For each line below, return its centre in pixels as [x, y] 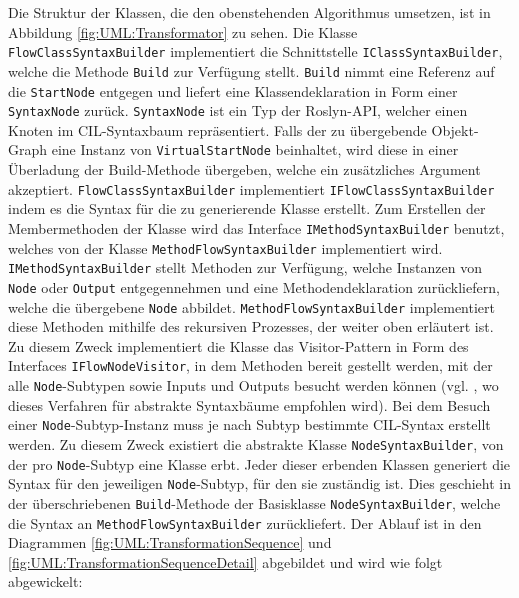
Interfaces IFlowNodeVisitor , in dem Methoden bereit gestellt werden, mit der [250, 365]
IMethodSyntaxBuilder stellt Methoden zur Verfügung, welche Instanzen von [245, 267]
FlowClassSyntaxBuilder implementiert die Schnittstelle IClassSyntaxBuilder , [255, 51]
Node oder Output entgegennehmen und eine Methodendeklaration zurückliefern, [254, 286]
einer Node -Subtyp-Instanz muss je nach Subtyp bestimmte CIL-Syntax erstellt [249, 424]
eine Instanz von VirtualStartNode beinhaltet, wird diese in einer [255, 149]
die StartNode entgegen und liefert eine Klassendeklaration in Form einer [233, 90]
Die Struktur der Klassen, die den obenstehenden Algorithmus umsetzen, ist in [249, 12]
